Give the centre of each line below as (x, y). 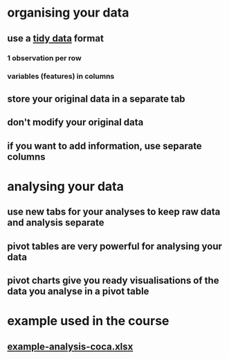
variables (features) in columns (61, 76)
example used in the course (88, 321)
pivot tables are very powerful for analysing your (115, 246)
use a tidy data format (55, 38)
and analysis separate (56, 223)
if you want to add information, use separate (104, 146)
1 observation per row (44, 58)
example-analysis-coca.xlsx (70, 346)
